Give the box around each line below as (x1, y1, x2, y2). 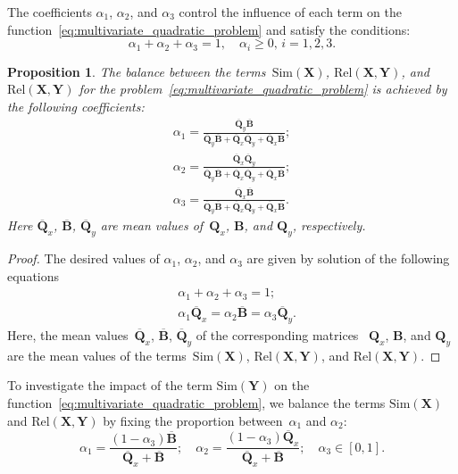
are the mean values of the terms (7, 345, 187, 364)
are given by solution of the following (246, 249, 450, 268)
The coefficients (7, 3, 92, 21)
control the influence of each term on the (179, 3, 402, 21)
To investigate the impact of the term (7, 376, 212, 395)
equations (7, 266, 60, 285)
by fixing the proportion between (103, 411, 283, 429)
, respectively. (292, 216, 366, 235)
